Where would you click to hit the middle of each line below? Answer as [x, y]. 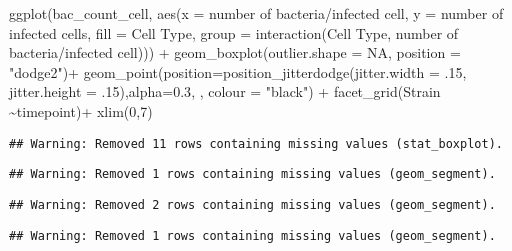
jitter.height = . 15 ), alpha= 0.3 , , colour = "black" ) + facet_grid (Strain [225, 91]
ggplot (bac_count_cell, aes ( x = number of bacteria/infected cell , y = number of [256, 13]
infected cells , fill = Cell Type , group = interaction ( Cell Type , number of [234, 32]
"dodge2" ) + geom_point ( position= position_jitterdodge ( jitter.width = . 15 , [238, 71]
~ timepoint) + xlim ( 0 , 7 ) [81, 110]
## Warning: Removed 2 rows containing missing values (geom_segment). [252, 204]
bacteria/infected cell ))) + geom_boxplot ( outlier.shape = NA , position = [235, 52]
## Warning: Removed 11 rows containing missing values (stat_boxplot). [256, 143]
